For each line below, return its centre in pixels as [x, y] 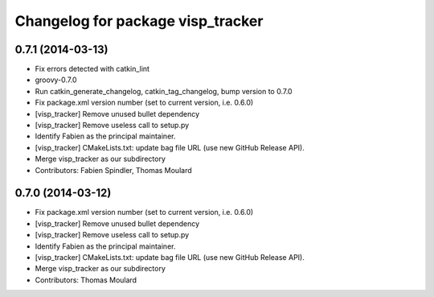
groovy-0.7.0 [56, 80]
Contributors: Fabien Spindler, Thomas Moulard [113, 170]
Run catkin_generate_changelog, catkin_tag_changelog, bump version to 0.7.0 [164, 91]
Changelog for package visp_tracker [139, 21]
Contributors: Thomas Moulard [86, 280]
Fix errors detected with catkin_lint [92, 69]
